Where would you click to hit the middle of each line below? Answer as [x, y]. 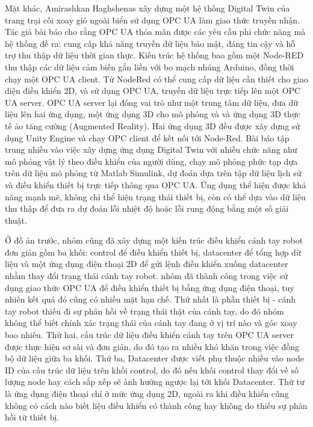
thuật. [16, 220]
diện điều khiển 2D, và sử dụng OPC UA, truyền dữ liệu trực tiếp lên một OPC [153, 91]
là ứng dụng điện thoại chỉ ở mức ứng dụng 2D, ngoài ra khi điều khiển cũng [147, 393]
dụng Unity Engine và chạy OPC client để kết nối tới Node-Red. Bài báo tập [147, 137]
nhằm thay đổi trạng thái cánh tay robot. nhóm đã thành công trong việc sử [147, 276]
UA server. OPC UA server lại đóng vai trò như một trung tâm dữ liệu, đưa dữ [152, 102]
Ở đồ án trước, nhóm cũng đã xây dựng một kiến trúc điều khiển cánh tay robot [154, 240]
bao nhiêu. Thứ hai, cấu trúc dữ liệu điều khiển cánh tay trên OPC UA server [149, 335]
